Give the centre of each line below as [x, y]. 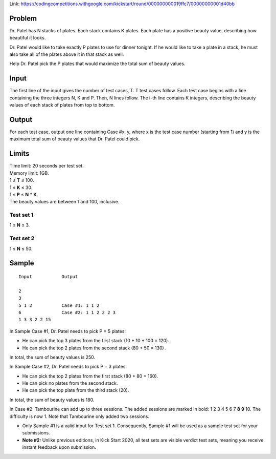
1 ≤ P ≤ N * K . [24, 194]
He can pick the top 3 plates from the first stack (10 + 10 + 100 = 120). [96, 341]
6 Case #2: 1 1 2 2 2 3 [67, 312]
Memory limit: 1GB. [29, 173]
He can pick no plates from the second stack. [70, 383]
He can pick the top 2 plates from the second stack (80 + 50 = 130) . [95, 348]
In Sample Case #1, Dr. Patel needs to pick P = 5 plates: [68, 331]
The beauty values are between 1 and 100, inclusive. [64, 202]
